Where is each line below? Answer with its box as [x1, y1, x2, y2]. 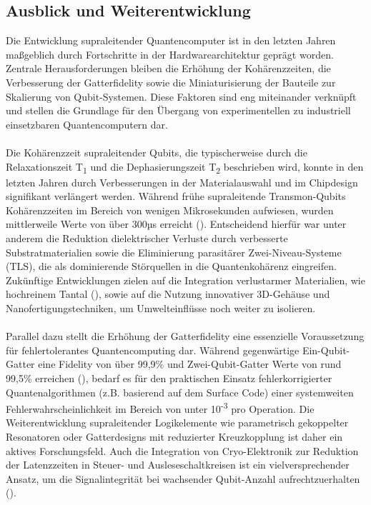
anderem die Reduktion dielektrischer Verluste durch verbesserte [6, 231, 288, 246]
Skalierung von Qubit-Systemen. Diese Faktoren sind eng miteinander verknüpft [6, 89, 357, 104]
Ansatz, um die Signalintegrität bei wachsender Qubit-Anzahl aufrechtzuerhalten [6, 471, 360, 486]
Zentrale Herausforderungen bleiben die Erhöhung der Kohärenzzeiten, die [6, 61, 331, 76]
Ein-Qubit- [302, 342, 350, 357]
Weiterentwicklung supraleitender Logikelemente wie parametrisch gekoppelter [6, 415, 349, 430]
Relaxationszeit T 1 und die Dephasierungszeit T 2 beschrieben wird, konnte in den [6, 159, 364, 176]
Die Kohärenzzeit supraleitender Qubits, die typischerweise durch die [6, 144, 307, 159]
